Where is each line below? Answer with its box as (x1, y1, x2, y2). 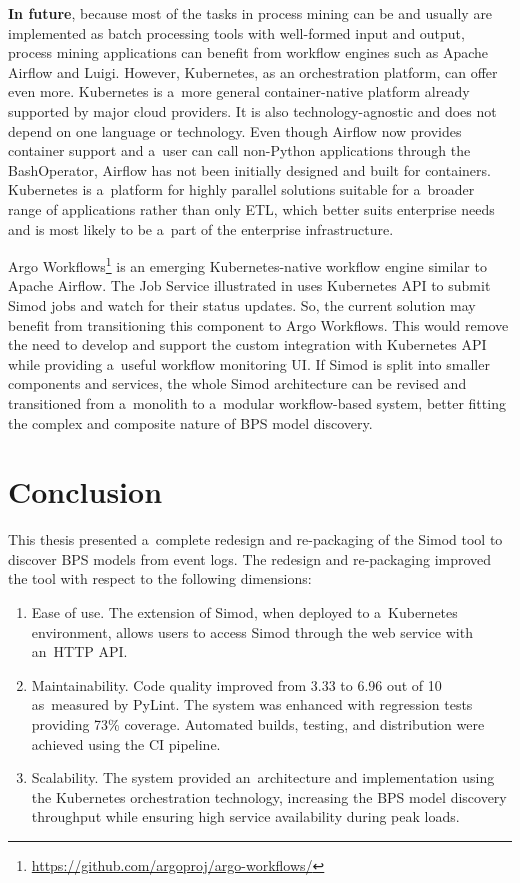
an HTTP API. (31, 641, 128, 662)
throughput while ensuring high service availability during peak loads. (31, 806, 460, 827)
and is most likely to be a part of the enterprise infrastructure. (8, 218, 394, 239)
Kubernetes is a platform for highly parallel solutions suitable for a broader (8, 179, 475, 200)
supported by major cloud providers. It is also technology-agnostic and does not (8, 100, 497, 121)
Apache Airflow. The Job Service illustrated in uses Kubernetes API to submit (8, 275, 491, 296)
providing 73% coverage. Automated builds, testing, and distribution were (31, 714, 485, 734)
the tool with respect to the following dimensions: (8, 568, 312, 589)
